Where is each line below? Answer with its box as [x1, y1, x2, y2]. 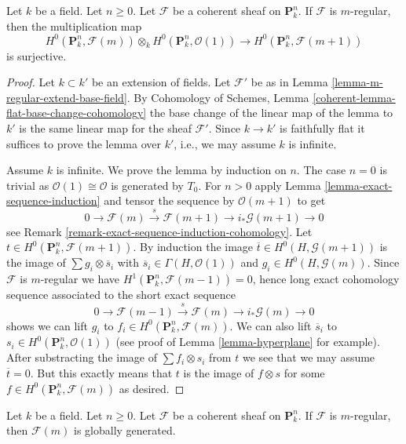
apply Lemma [254, 177, 321, 193]
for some [283, 365, 325, 380]
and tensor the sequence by [104, 192, 235, 209]
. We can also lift [229, 317, 312, 333]
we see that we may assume [242, 349, 375, 366]
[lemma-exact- [324, 177, 393, 193]
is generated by [111, 177, 184, 193]
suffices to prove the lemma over [6, 135, 161, 151]
